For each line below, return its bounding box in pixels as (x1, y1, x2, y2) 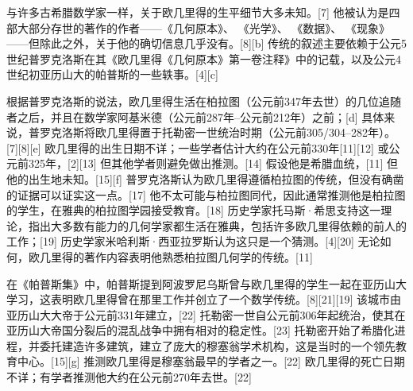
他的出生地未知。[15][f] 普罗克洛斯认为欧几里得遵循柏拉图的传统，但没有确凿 (6, 170, 404, 187)
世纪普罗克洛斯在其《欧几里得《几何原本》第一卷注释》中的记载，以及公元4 (6, 50, 401, 67)
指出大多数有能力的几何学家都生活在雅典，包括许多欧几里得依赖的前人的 (28, 217, 407, 234)
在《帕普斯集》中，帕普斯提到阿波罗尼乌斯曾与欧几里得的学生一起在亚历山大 (6, 275, 407, 292)
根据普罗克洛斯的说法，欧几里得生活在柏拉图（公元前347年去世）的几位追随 (6, 92, 401, 109)
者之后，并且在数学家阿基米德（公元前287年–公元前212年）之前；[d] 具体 (6, 108, 384, 125)
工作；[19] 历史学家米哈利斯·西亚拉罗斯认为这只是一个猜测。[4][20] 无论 (6, 233, 380, 250)
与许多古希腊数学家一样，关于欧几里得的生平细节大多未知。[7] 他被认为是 (6, 4, 389, 20)
